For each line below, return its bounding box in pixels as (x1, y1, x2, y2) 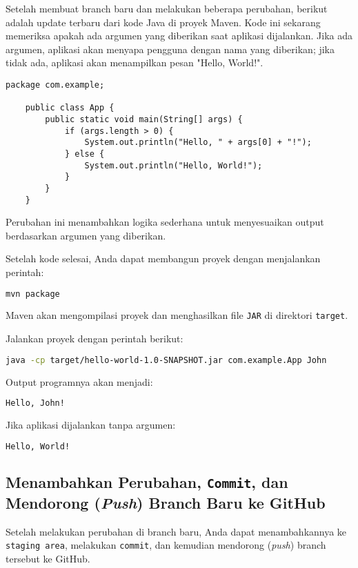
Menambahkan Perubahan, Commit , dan (6, 471, 288, 492)
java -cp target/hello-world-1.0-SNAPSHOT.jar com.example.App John (6, 355, 327, 365)
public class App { (25, 103, 115, 113)
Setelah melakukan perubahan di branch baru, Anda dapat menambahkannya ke (6, 524, 347, 538)
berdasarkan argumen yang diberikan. (6, 228, 166, 242)
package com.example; (6, 79, 105, 90)
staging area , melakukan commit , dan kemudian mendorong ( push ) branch (6, 538, 326, 552)
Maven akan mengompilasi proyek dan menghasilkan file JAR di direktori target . (6, 308, 348, 322)
